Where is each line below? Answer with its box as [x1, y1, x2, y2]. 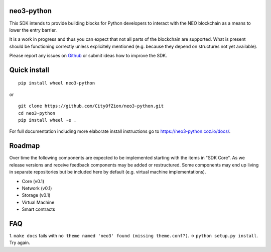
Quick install [9, 65, 50, 74]
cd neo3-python [18, 110, 56, 116]
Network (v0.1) [22, 185, 52, 191]
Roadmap [9, 141, 40, 150]
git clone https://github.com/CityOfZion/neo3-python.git [18, 103, 164, 109]
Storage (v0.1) [22, 192, 51, 198]
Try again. [9, 239, 30, 246]
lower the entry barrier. [9, 27, 57, 33]
